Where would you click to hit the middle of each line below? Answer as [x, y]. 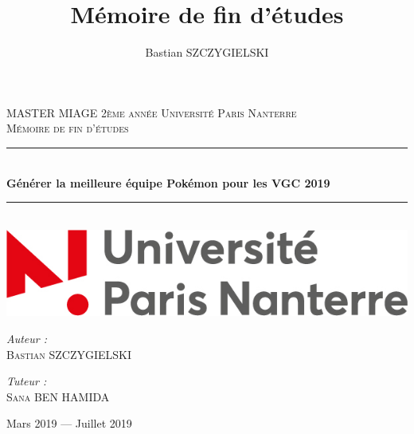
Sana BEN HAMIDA [58, 396]
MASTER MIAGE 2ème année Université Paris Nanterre [152, 112]
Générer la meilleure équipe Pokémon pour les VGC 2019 [168, 182]
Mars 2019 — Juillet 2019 [69, 423]
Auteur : [27, 338]
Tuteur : [27, 381]
